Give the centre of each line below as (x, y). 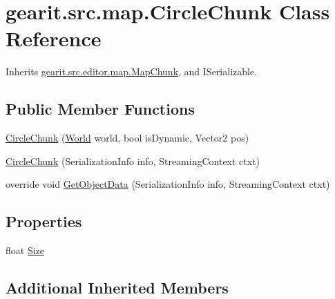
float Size (25, 250)
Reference (54, 38)
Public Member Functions (100, 109)
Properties (44, 221)
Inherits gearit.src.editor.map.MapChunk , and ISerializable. (132, 71)
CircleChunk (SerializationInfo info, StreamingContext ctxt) (133, 161)
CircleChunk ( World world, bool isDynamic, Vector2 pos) (127, 138)
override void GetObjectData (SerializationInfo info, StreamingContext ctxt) (168, 184)
